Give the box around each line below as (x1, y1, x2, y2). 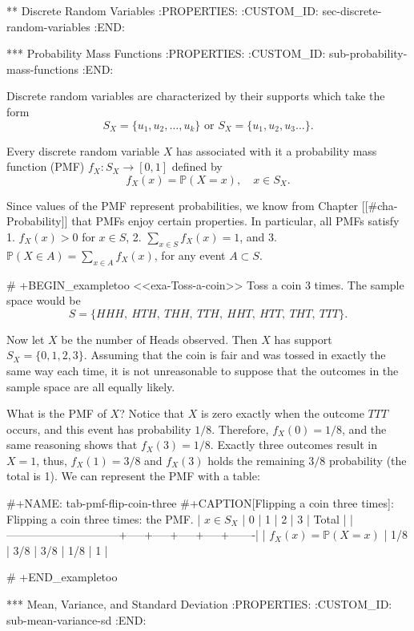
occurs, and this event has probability (6, 420, 191, 437)
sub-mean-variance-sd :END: (6, 611, 147, 628)
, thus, (36, 451, 67, 468)
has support (274, 330, 332, 347)
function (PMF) (6, 158, 85, 175)
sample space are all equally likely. (6, 378, 175, 394)
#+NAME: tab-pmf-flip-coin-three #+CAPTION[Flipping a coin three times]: (6, 495, 394, 512)
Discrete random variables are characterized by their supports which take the (6, 87, 385, 104)
